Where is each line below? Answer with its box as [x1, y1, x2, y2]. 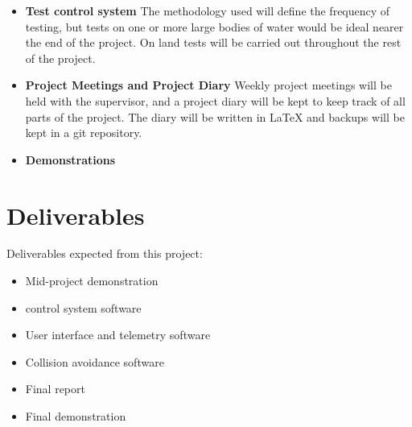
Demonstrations [25, 151, 116, 168]
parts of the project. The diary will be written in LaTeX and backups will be [25, 108, 405, 125]
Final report [25, 380, 85, 397]
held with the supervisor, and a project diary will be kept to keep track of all [25, 92, 406, 109]
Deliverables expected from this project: [6, 245, 203, 262]
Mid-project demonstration [25, 272, 159, 289]
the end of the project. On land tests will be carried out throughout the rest [25, 34, 402, 51]
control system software [25, 299, 142, 316]
